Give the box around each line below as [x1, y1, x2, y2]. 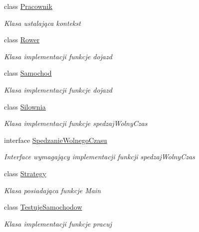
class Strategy [4, 168, 46, 178]
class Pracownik [4, 1, 52, 11]
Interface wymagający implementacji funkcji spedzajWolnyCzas [4, 151, 195, 162]
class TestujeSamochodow [4, 202, 82, 212]
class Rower [4, 34, 40, 45]
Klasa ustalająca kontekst [4, 17, 81, 28]
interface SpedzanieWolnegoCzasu [4, 134, 107, 145]
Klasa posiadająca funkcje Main [4, 185, 101, 195]
